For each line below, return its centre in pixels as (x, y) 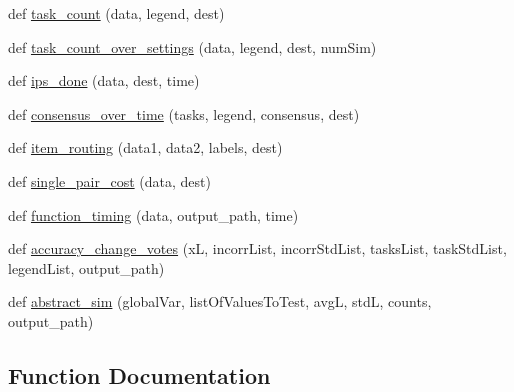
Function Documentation (139, 374)
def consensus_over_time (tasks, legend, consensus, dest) (184, 113)
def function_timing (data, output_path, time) (153, 214)
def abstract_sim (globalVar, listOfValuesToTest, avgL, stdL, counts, (220, 301)
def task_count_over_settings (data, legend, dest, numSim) (192, 46)
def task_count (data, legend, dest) (116, 13)
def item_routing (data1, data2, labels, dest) (145, 147)
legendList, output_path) (86, 267)
